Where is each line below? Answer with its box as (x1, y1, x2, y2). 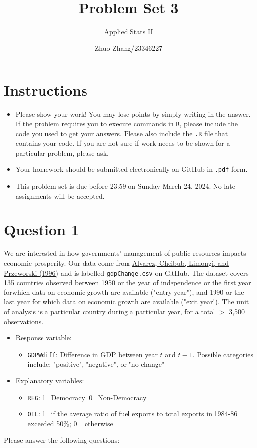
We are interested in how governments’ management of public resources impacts (4, 248, 246, 258)
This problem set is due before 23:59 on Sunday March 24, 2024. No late (15, 181, 235, 191)
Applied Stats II (104, 26, 153, 37)
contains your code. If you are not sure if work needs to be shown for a (15, 138, 230, 148)
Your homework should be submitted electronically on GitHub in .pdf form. (15, 164, 248, 174)
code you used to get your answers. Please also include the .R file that (15, 128, 228, 138)
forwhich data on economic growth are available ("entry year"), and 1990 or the (4, 286, 244, 297)
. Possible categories (192, 349, 253, 359)
